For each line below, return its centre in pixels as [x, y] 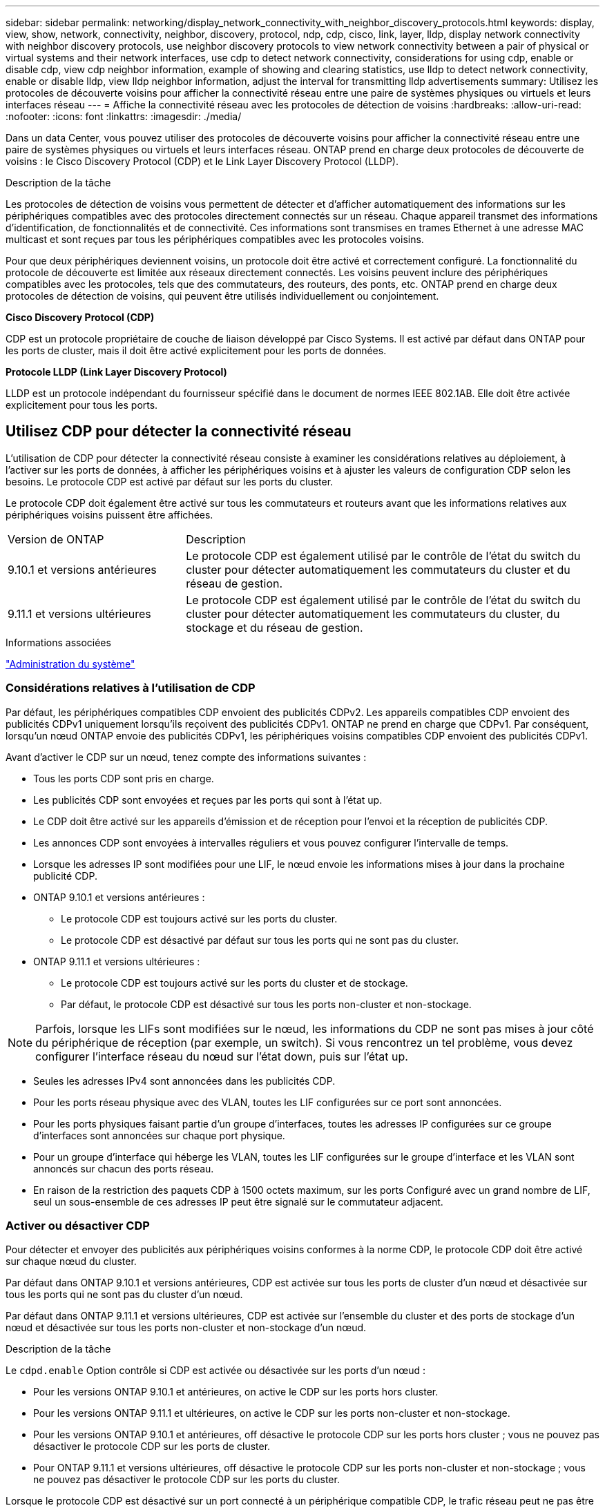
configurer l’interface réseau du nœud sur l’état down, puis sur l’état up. [222, 1056]
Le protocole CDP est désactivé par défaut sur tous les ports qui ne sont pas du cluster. [260, 940]
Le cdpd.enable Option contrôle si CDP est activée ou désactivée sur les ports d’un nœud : [216, 1371]
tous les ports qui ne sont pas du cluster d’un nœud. [124, 1295]
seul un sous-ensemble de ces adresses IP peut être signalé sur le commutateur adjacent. [238, 1201]
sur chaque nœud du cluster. [71, 1261]
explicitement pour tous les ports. [82, 405]
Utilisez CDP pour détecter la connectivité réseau [179, 432]
